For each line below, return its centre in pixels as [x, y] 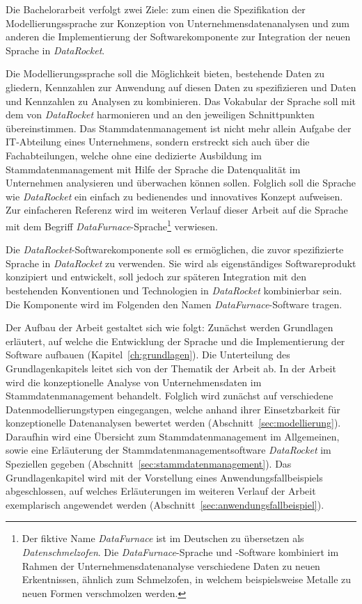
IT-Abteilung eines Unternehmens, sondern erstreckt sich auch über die [158, 142]
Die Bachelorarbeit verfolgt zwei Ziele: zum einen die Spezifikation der [156, 9]
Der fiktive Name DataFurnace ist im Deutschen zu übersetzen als [163, 538]
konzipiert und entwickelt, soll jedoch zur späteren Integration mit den [156, 277]
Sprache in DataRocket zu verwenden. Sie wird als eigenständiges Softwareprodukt [181, 263]
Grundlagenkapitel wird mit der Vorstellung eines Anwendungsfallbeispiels [164, 477]
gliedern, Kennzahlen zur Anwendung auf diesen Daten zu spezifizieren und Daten [181, 87]
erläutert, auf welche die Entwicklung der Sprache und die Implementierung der [175, 341]
